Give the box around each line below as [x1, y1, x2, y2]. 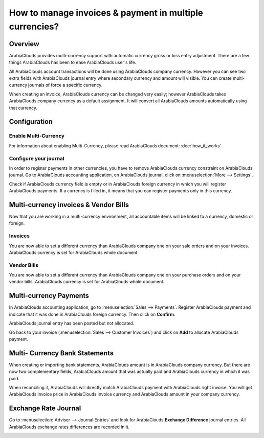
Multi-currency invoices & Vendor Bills [9, 201, 129, 209]
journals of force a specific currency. [28, 82, 103, 88]
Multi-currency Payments [9, 292, 89, 300]
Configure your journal [9, 155, 65, 161]
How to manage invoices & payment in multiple [9, 7, 203, 18]
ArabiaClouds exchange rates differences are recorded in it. [9, 424, 130, 430]
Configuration [9, 117, 53, 126]
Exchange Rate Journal [9, 404, 81, 413]
